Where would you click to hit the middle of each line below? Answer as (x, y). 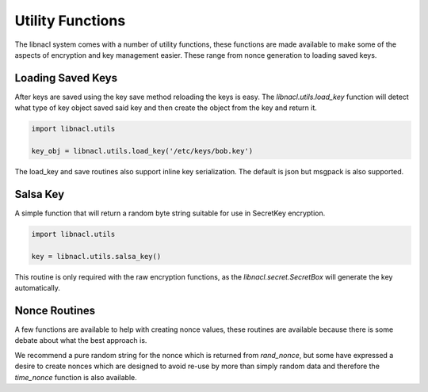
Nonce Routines (55, 310)
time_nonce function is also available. (76, 377)
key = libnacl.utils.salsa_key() (96, 256)
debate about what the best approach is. (81, 341)
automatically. (38, 288)
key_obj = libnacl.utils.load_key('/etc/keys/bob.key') (142, 151)
